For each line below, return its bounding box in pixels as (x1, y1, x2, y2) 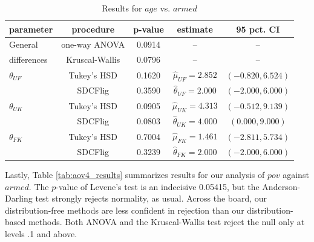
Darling (5, 192, 33, 205)
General (9, 38, 38, 51)
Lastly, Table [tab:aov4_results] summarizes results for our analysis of (5, 168, 265, 181)
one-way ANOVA (61, 38, 125, 51)
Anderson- (262, 180, 301, 193)
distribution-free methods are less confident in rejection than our (5, 203, 244, 216)
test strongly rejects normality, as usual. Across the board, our (35, 192, 267, 205)
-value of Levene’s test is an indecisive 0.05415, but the (56, 180, 260, 193)
